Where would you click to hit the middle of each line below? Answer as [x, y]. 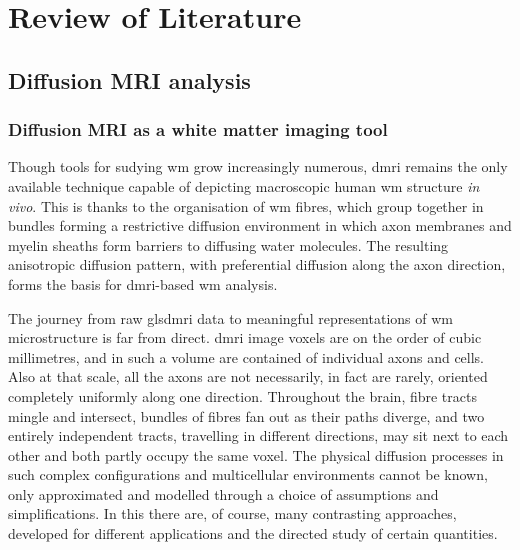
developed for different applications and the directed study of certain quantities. [253, 533]
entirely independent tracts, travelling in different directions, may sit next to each [258, 435]
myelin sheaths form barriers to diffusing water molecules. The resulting [228, 244]
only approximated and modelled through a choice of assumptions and [223, 493]
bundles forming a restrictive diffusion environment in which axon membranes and [260, 225]
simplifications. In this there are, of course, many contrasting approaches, [232, 513]
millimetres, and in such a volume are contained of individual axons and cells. [246, 356]
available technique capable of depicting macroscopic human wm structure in [244, 185]
